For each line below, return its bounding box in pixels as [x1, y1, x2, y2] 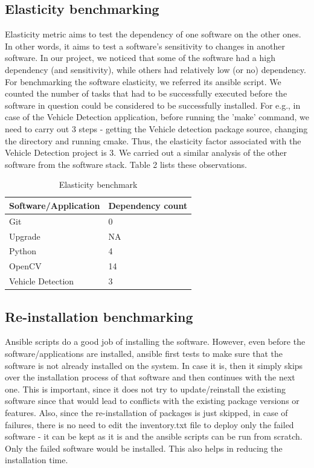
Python [9, 245, 36, 257]
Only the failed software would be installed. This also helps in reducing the [5, 441, 283, 454]
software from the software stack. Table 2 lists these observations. [5, 158, 247, 170]
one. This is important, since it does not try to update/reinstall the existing [5, 382, 286, 395]
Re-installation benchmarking [5, 307, 193, 325]
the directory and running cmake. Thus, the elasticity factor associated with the [5, 134, 301, 147]
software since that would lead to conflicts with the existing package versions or [5, 394, 300, 407]
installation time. [5, 454, 68, 466]
